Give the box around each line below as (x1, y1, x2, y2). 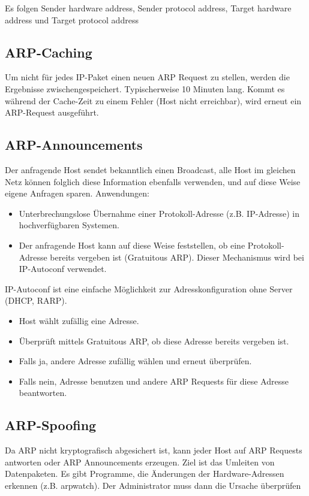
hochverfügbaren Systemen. (19, 219, 119, 231)
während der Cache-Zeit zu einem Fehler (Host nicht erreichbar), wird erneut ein (5, 94, 302, 107)
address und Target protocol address (5, 13, 139, 26)
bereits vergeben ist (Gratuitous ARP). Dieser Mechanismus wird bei (50, 250, 304, 263)
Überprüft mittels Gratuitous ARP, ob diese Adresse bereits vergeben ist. (19, 334, 289, 347)
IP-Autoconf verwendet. (19, 262, 107, 275)
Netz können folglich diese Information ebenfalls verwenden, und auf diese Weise (5, 175, 301, 187)
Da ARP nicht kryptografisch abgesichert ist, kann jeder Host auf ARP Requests (5, 444, 302, 456)
